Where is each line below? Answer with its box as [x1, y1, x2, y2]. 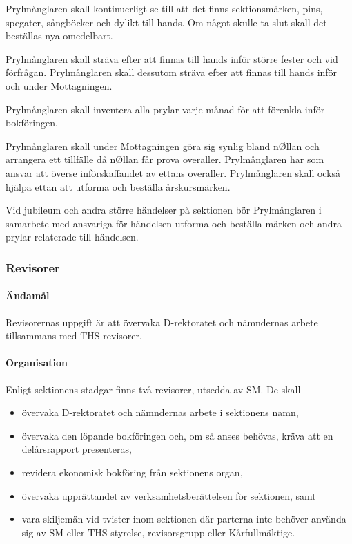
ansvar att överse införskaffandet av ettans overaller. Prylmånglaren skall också [6, 165, 341, 180]
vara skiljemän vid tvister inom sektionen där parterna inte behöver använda [21, 512, 346, 526]
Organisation [6, 355, 68, 370]
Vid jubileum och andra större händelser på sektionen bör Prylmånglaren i [6, 203, 322, 217]
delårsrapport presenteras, [21, 442, 132, 456]
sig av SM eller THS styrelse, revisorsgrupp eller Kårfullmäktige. [21, 525, 295, 539]
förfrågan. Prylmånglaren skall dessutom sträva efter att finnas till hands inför [6, 65, 338, 79]
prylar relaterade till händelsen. [6, 229, 139, 244]
